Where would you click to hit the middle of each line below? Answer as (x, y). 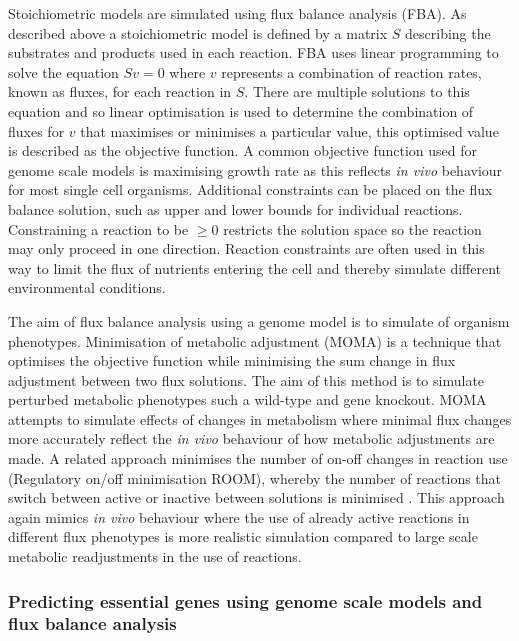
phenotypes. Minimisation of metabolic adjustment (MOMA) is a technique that (255, 340)
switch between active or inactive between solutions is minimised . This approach (256, 497)
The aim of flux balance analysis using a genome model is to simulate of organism (259, 320)
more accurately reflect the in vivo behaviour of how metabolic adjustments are (251, 438)
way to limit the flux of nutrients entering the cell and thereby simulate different (255, 267)
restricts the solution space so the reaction (352, 228)
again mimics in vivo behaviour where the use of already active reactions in (239, 516)
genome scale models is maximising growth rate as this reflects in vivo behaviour (255, 169)
